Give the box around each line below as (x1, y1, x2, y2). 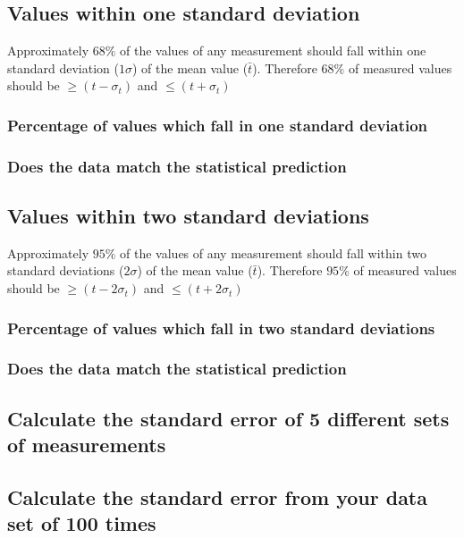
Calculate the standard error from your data (7, 483, 427, 510)
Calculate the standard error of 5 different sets (7, 404, 450, 432)
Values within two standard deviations (7, 202, 369, 230)
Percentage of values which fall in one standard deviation (7, 113, 428, 136)
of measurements (7, 431, 166, 458)
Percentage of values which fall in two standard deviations (7, 316, 435, 339)
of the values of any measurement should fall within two (120, 243, 426, 262)
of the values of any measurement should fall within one (120, 41, 426, 60)
